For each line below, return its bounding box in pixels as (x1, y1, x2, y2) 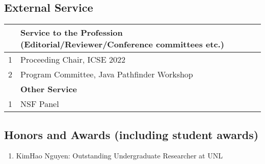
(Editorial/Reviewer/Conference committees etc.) (20, 38, 224, 50)
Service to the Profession (20, 26, 123, 39)
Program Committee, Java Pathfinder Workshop (20, 68, 193, 80)
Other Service (20, 83, 77, 95)
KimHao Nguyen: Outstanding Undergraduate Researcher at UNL (16, 150, 223, 161)
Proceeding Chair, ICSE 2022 (20, 53, 125, 66)
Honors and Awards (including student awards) (4, 126, 259, 142)
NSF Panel (20, 98, 59, 110)
